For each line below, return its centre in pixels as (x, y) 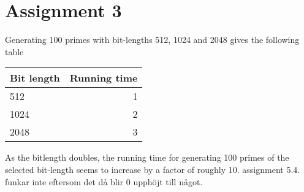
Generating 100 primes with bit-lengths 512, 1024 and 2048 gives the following (152, 40)
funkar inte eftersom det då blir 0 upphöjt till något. (104, 181)
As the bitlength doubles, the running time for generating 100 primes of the (147, 157)
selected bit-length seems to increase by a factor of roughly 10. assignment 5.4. (153, 169)
